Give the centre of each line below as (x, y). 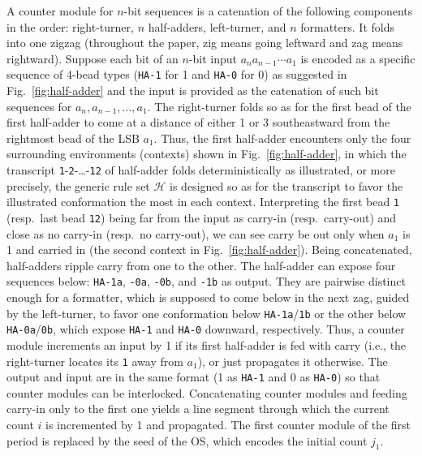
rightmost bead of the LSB (73, 138)
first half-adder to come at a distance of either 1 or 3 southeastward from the (198, 122)
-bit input (213, 58)
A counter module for (60, 11)
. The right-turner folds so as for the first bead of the (279, 106)
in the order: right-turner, (70, 26)
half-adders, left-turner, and (217, 26)
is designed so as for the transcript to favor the (286, 185)
